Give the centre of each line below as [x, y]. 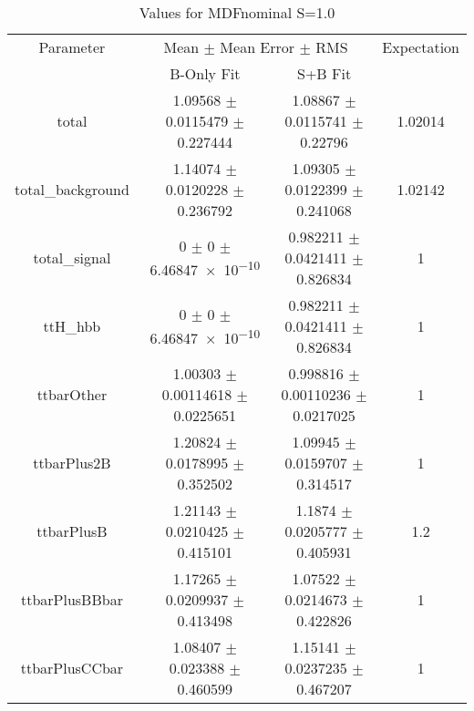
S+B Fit [324, 73]
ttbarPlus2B [72, 463]
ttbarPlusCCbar [72, 668]
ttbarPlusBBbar [72, 599]
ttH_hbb [72, 326]
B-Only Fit [205, 73]
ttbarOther [72, 394]
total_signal [72, 258]
